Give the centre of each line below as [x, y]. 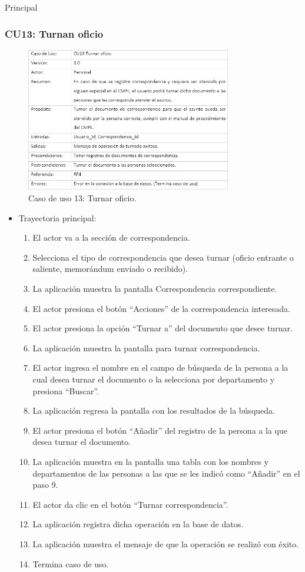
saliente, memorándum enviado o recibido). [110, 269]
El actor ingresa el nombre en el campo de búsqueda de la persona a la [160, 368]
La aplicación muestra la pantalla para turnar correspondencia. [146, 347]
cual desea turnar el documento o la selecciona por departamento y [154, 379]
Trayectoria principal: [57, 217]
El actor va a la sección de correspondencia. [111, 237]
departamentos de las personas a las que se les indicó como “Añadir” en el [166, 473]
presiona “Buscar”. [66, 390]
